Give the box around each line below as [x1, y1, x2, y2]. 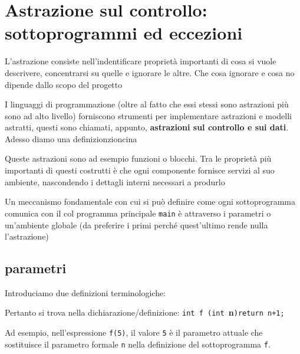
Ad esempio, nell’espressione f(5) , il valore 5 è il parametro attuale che [5, 326, 263, 339]
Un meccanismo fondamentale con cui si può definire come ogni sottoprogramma [5, 195, 296, 208]
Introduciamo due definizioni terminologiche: [5, 286, 166, 299]
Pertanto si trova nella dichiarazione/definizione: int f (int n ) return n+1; [5, 306, 285, 319]
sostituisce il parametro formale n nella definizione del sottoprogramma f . [5, 337, 271, 350]
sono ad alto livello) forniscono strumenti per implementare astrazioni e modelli [5, 109, 292, 122]
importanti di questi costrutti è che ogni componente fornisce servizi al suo [5, 164, 275, 176]
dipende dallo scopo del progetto [5, 78, 123, 90]
